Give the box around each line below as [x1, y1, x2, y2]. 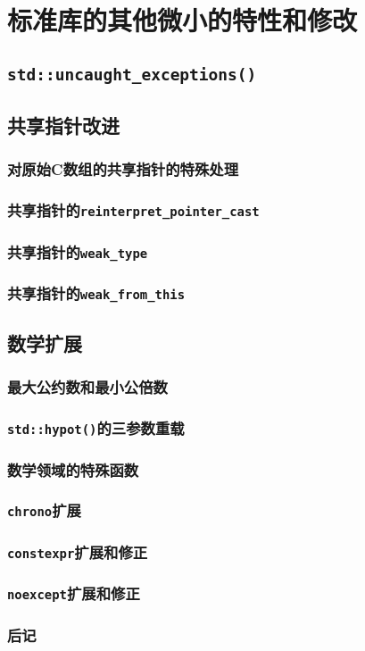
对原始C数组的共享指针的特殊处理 [7, 158, 238, 180]
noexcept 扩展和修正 [7, 582, 140, 605]
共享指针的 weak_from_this [7, 282, 186, 305]
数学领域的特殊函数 [7, 458, 139, 480]
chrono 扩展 [7, 499, 81, 522]
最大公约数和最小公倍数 [7, 376, 168, 398]
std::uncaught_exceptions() [7, 64, 257, 84]
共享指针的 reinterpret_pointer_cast [7, 199, 260, 221]
